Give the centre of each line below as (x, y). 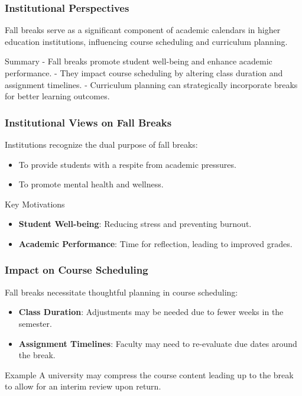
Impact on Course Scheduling (77, 270)
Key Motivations (35, 204)
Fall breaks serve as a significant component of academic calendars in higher (143, 30)
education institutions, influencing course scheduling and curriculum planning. (146, 41)
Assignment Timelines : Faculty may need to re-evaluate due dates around (158, 343)
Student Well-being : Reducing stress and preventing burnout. (135, 224)
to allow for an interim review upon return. (83, 386)
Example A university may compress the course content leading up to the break (149, 374)
